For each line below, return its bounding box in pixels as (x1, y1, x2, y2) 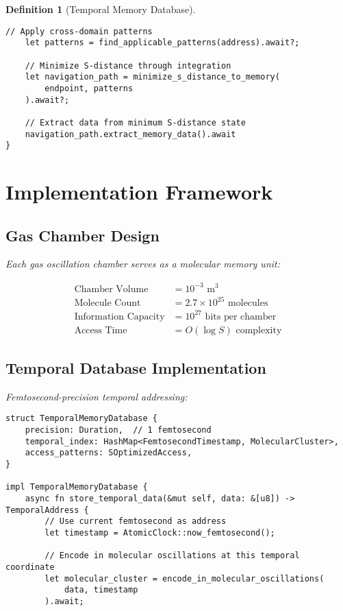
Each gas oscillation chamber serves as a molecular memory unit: (5, 256, 281, 271)
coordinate (5, 562, 55, 572)
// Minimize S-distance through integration (25, 60, 231, 71)
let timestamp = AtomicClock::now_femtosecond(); (45, 527, 275, 538)
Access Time (74, 325, 127, 335)
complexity (236, 325, 282, 335)
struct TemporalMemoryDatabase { (5, 414, 157, 424)
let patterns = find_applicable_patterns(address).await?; (25, 38, 300, 48)
